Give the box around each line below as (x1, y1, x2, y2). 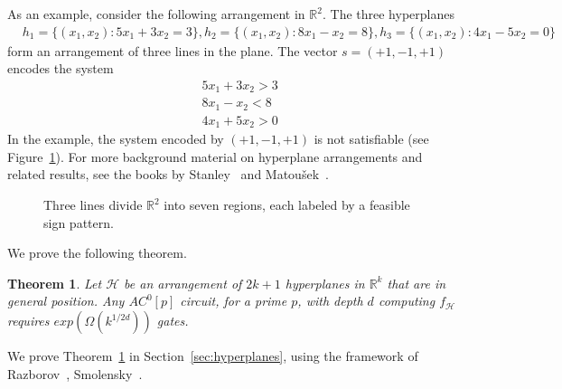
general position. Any (7, 291, 125, 310)
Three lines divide (43, 195, 143, 214)
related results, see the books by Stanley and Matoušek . (7, 165, 329, 184)
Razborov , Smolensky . (7, 364, 143, 383)
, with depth (297, 291, 363, 310)
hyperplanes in (285, 273, 365, 292)
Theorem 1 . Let (7, 273, 102, 292)
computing (378, 291, 436, 310)
